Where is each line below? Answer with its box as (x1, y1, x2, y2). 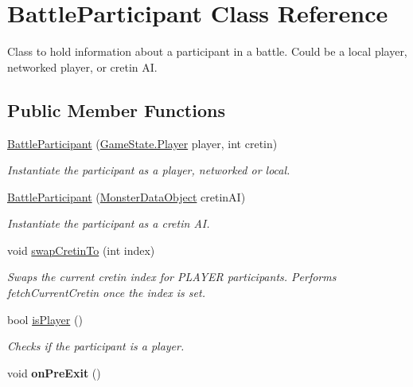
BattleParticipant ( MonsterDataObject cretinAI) (7, 188, 246, 205)
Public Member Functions (7, 97, 225, 122)
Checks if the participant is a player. (7, 338, 185, 354)
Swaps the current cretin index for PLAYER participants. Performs (7, 268, 337, 285)
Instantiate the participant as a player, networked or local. (7, 162, 290, 178)
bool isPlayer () (7, 311, 83, 327)
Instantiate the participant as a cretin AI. (7, 215, 210, 232)
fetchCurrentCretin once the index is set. (7, 284, 205, 301)
